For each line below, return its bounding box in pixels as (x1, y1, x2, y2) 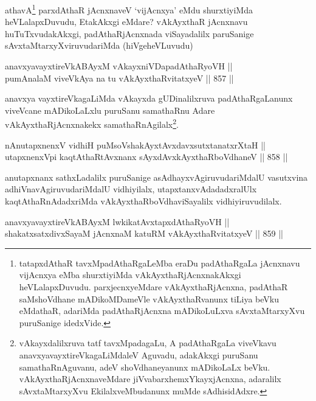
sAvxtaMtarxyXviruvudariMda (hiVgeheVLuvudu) (5, 39, 193, 52)
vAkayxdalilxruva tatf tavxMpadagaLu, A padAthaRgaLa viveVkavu (19, 336, 276, 349)
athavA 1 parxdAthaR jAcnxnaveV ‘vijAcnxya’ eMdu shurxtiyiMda (5, 2, 253, 16)
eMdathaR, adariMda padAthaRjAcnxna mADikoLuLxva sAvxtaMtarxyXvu (19, 304, 305, 317)
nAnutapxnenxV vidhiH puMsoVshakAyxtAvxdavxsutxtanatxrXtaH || (5, 138, 266, 151)
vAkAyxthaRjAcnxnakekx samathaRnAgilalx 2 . (5, 116, 179, 131)
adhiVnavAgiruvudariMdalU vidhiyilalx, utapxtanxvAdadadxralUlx (5, 183, 257, 195)
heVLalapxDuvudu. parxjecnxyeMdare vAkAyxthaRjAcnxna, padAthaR (19, 281, 288, 293)
